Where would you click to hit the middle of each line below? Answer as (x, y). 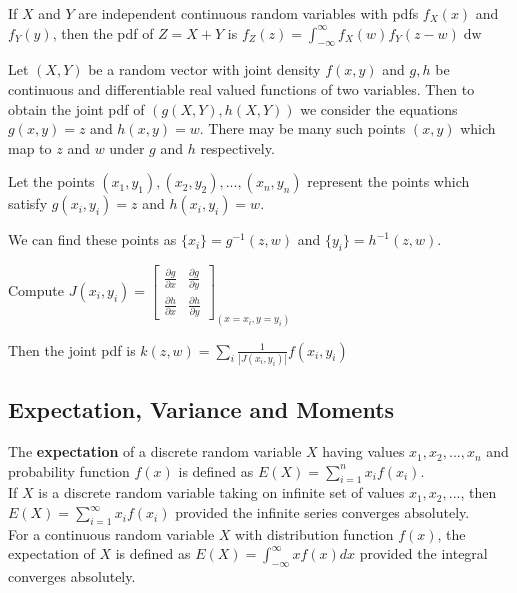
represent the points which (388, 181)
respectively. (237, 147)
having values (363, 451)
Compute (36, 289)
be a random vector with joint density (204, 69)
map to (30, 147)
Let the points (51, 181)
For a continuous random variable (111, 533)
